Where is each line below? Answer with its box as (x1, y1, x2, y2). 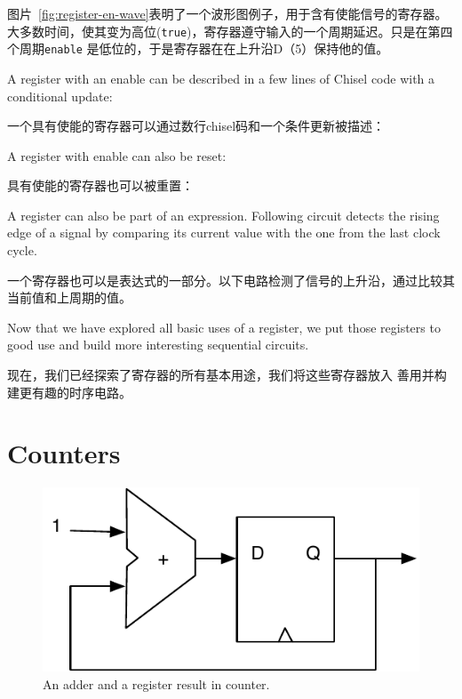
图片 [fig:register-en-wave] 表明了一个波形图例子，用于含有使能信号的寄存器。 (7, 4, 448, 22)
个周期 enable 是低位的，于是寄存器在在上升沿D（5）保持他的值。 (7, 39, 389, 58)
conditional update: (7, 86, 113, 105)
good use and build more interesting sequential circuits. (7, 335, 309, 354)
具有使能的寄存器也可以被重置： (7, 176, 194, 195)
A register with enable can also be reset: (7, 146, 227, 165)
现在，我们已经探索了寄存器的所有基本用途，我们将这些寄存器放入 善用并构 (7, 366, 447, 384)
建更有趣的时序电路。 (7, 382, 131, 401)
